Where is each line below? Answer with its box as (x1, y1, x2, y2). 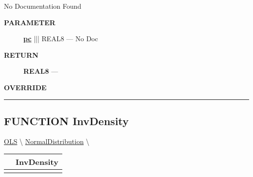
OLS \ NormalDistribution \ (4, 136, 90, 146)
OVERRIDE (4, 82, 47, 92)
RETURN (4, 49, 38, 60)
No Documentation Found (4, 1, 82, 11)
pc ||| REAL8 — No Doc (23, 33, 98, 44)
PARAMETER (4, 17, 55, 27)
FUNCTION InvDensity (4, 113, 129, 128)
